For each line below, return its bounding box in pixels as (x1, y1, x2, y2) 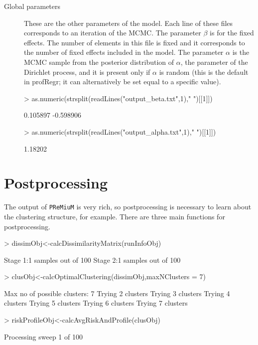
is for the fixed (210, 27, 254, 38)
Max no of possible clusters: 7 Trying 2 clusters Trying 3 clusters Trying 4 (4, 288, 230, 298)
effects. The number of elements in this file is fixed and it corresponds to (24, 37, 245, 47)
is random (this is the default (159, 66, 249, 77)
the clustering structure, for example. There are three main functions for (4, 211, 225, 221)
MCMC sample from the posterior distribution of (24, 56, 174, 67)
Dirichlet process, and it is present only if (24, 66, 150, 77)
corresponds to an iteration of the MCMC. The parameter (24, 27, 201, 38)
